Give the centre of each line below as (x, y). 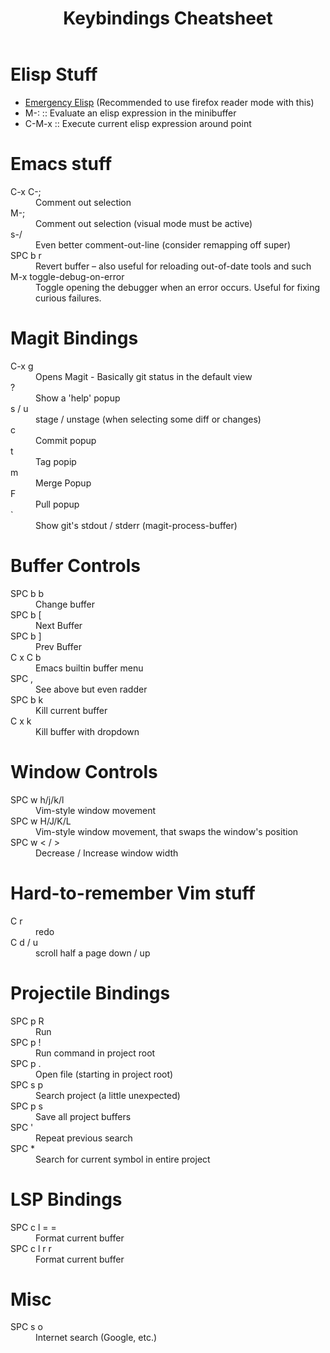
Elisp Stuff (54, 74)
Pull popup (57, 504)
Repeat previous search (84, 1138)
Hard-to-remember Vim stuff (133, 893)
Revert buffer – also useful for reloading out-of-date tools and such (173, 266)
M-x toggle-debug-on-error (67, 276)
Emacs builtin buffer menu (89, 668)
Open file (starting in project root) (104, 1074)
